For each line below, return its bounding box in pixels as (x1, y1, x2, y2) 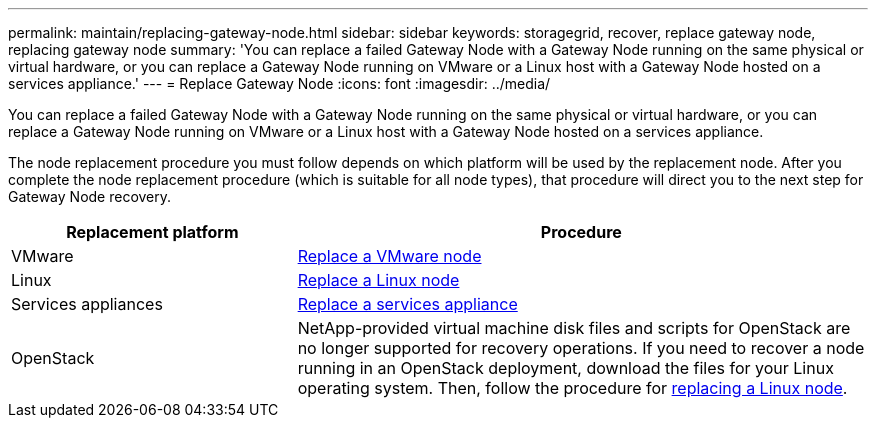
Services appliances (11, 294, 163, 314)
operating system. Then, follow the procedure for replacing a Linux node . (297, 378, 848, 398)
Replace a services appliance (297, 294, 518, 314)
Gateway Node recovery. (8, 188, 172, 205)
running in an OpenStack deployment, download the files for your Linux (297, 358, 834, 378)
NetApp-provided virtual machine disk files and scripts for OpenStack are (297, 318, 851, 338)
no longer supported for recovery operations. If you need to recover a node (297, 338, 865, 358)
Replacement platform (66, 222, 239, 242)
